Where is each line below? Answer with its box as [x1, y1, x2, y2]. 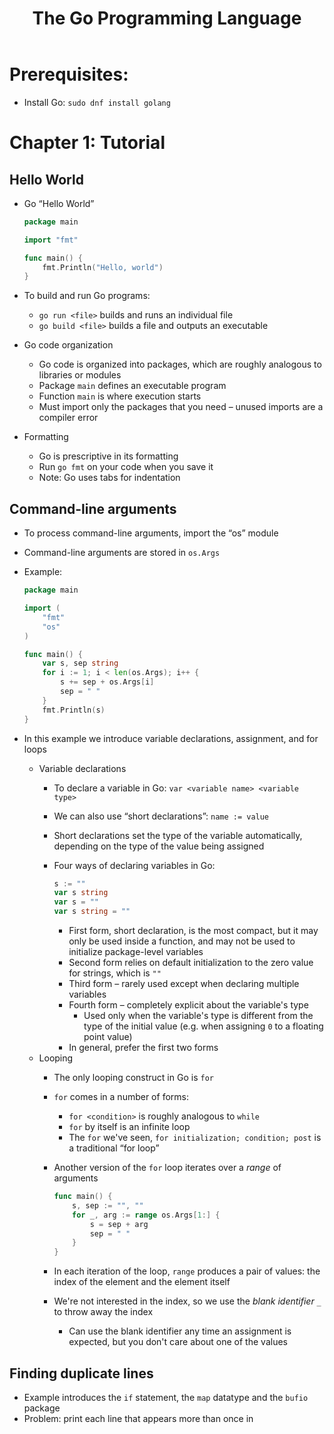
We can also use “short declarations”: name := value [53, 810, 270, 822]
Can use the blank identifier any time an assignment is [68, 1325, 292, 1337]
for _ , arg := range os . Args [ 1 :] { [72, 1210, 221, 1220]
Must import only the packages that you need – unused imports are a [38, 401, 324, 413]
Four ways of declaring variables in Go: [53, 859, 216, 871]
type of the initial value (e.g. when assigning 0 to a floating [83, 1020, 324, 1032]
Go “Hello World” [23, 197, 95, 209]
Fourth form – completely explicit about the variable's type [68, 999, 309, 1011]
